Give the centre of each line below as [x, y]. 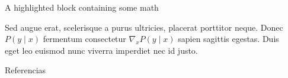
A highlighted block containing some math [82, 7]
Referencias [25, 70]
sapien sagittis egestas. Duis [228, 39]
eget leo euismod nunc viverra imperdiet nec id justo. [101, 50]
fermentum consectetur [84, 39]
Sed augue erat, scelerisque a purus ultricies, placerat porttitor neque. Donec [144, 27]
